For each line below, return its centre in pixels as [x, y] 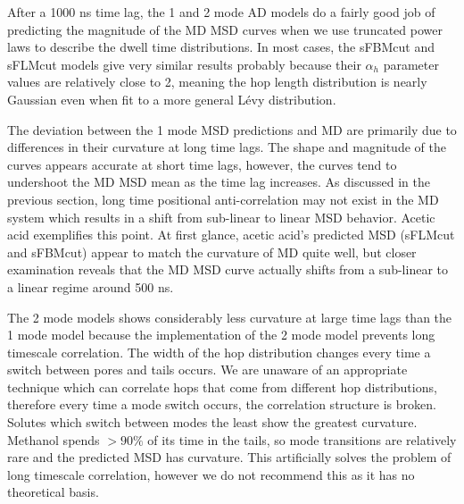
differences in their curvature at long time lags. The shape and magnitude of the [227, 147]
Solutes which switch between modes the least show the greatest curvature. [212, 422]
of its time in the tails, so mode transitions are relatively [302, 439]
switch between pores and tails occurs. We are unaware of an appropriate [207, 370]
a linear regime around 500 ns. [91, 286]
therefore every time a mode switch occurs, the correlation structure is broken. [222, 404]
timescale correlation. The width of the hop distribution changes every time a [219, 352]
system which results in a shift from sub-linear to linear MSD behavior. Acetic [221, 217]
